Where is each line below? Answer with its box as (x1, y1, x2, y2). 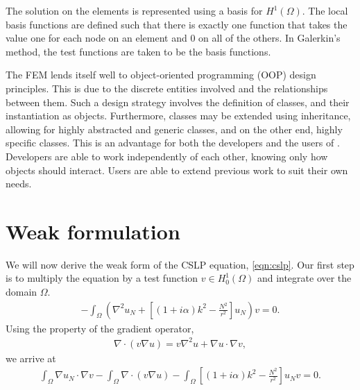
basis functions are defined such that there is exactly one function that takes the (6, 17, 348, 31)
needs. (6, 176, 32, 191)
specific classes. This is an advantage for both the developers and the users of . (6, 135, 340, 150)
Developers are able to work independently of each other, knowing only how (6, 149, 328, 163)
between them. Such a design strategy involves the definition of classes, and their (6, 94, 350, 109)
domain (6, 285, 37, 299)
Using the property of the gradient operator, (6, 321, 194, 335)
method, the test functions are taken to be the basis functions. (6, 44, 271, 58)
